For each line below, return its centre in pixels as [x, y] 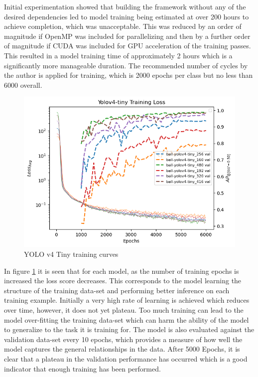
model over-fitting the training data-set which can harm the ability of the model [127, 319]
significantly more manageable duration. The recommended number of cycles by [126, 65]
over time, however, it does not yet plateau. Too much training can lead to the [124, 309]
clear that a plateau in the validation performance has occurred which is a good [126, 358]
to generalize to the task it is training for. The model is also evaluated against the [129, 329]
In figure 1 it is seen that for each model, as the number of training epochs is [122, 271]
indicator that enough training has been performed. [82, 368]
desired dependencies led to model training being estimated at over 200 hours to [127, 16]
